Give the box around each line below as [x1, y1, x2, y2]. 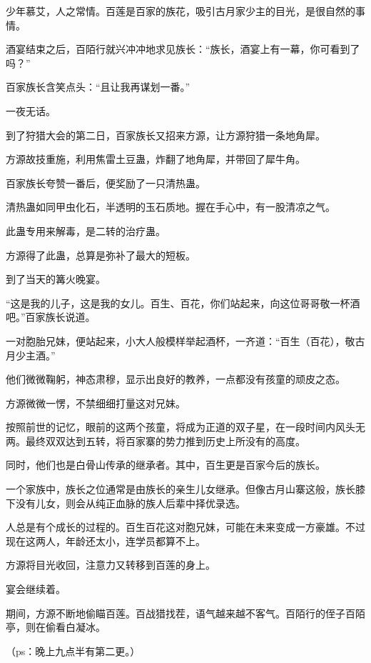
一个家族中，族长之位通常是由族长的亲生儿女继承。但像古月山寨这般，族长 [6, 482, 355, 497]
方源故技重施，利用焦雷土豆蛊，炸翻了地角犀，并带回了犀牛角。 [6, 151, 305, 166]
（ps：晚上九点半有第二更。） [6, 643, 141, 658]
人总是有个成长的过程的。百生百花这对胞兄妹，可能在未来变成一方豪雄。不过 [6, 519, 365, 534]
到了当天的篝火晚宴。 [6, 271, 106, 286]
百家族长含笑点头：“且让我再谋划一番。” [6, 79, 190, 94]
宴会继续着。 [6, 582, 66, 597]
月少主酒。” [6, 347, 56, 362]
